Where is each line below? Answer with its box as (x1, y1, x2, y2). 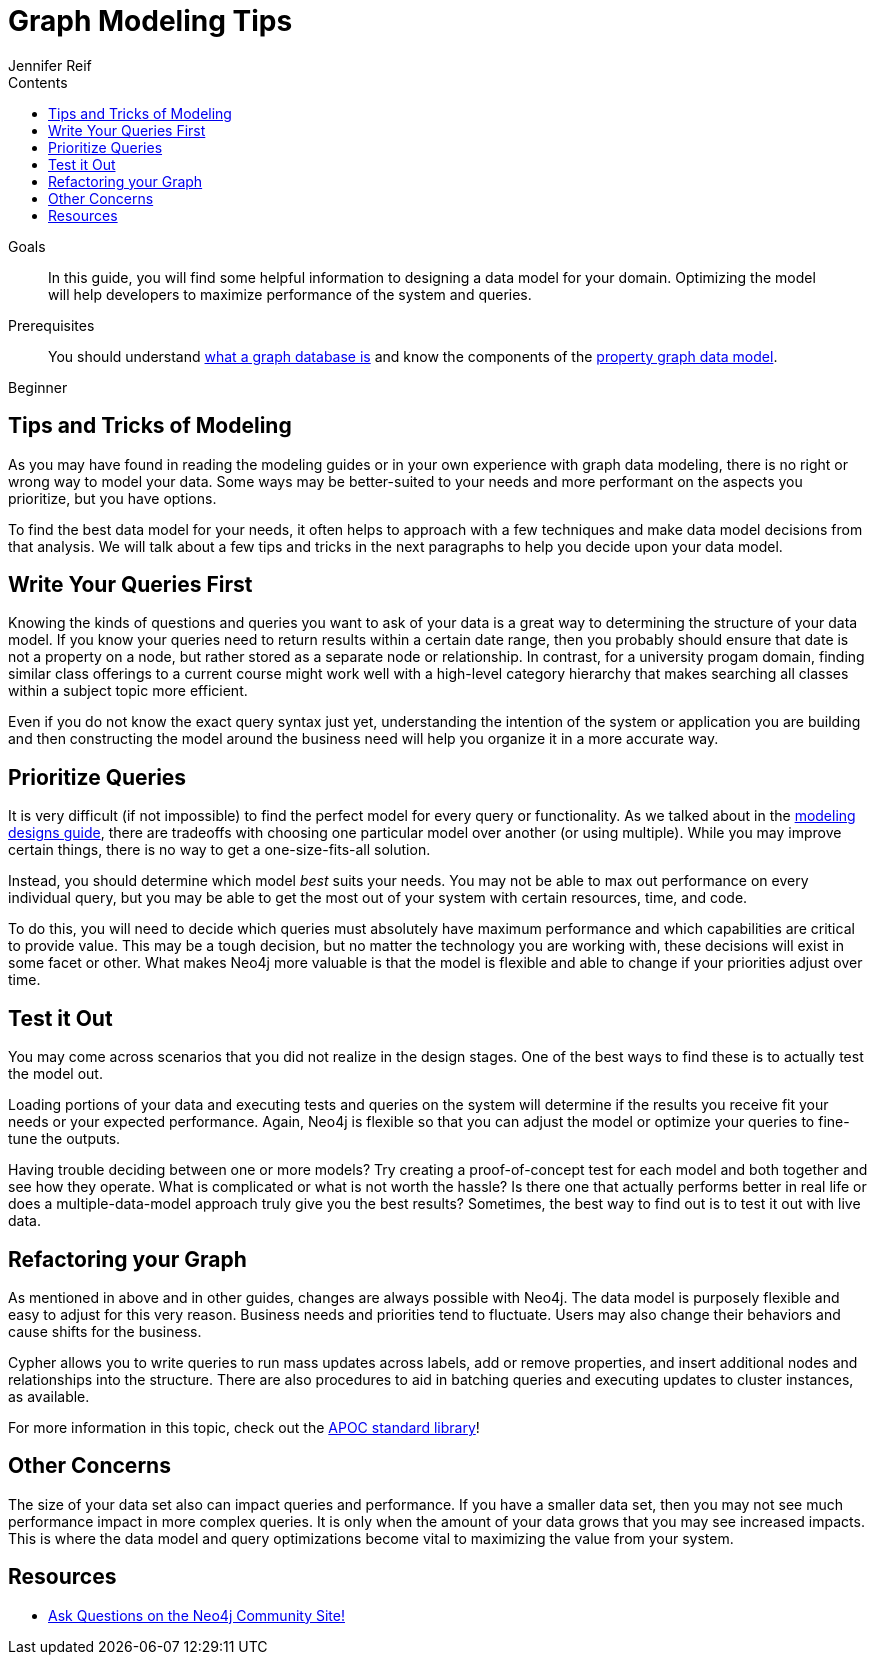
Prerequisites (8, 316, 95, 334)
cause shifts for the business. (8, 1322, 202, 1340)
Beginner (8, 378, 68, 396)
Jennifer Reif (8, 56, 92, 74)
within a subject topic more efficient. (8, 682, 248, 700)
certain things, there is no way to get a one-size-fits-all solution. (8, 841, 431, 859)
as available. (8, 1387, 90, 1405)
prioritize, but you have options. (8, 489, 217, 507)
